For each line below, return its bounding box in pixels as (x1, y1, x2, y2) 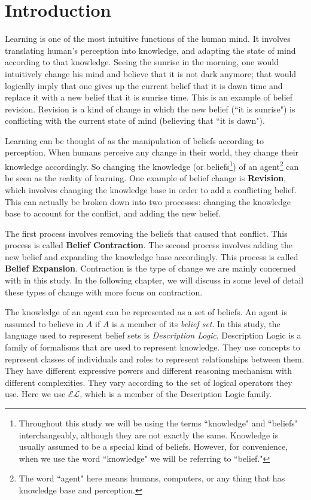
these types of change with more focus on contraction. (5, 285, 203, 298)
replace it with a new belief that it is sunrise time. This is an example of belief (5, 91, 293, 103)
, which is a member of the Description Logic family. (80, 388, 272, 400)
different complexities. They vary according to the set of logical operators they (5, 376, 292, 388)
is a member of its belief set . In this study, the (112, 317, 280, 330)
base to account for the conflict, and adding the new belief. (5, 207, 221, 219)
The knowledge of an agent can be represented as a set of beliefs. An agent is (5, 306, 288, 318)
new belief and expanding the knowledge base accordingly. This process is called (5, 250, 298, 263)
